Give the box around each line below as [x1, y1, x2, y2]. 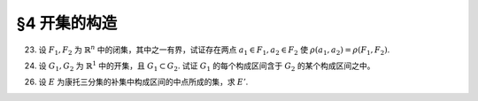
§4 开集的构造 [16, 13, 118, 33]
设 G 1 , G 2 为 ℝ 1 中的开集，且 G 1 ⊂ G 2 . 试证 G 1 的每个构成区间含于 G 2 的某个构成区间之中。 [38, 59, 375, 73]
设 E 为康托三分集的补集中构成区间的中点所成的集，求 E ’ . [38, 76, 249, 88]
